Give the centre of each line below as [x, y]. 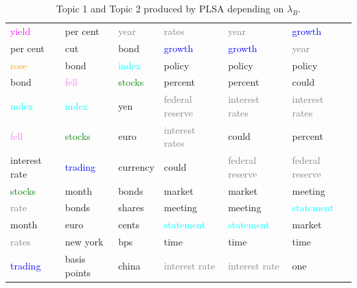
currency [136, 166]
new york [84, 242]
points [78, 272]
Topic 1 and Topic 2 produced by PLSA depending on [170, 8]
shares [131, 207]
